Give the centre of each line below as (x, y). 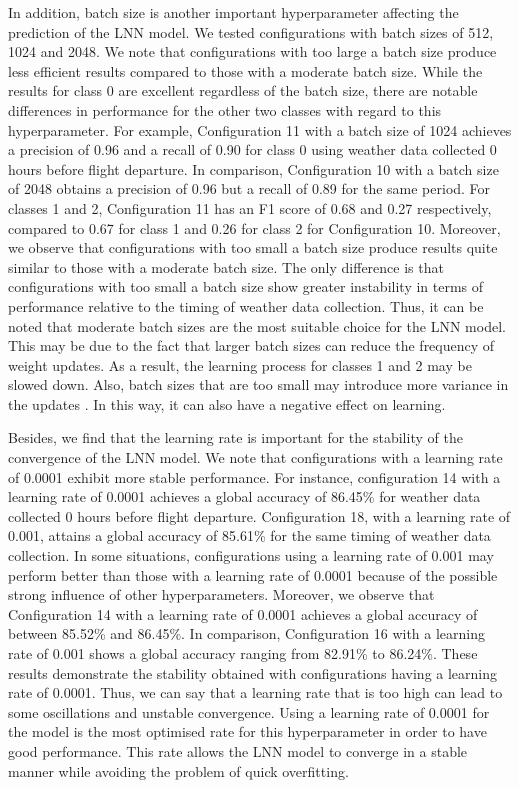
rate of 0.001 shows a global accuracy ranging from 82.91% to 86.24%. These (243, 653)
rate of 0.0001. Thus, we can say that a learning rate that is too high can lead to (255, 692)
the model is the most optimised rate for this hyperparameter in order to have (247, 731)
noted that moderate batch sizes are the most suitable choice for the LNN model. (257, 325)
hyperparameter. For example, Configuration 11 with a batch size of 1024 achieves (260, 129)
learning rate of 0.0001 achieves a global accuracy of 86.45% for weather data (244, 496)
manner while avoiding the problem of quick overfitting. (178, 770)
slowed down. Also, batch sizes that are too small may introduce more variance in (258, 384)
